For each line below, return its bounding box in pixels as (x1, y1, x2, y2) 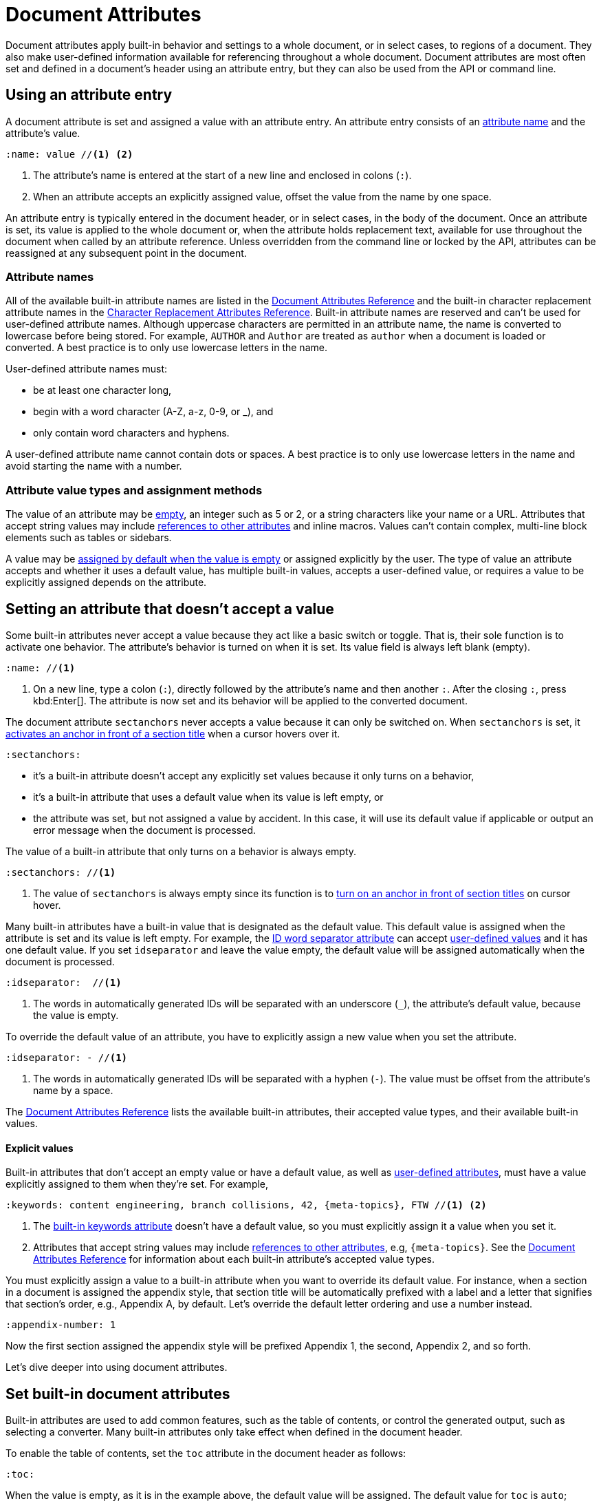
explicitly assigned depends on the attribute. (6, 576, 207, 589)
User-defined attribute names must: (6, 363, 168, 375)
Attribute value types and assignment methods (6, 483, 263, 497)
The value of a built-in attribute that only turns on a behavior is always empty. (6, 845, 357, 857)
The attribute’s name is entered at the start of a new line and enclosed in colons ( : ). (33, 169, 412, 181)
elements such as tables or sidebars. (6, 532, 172, 544)
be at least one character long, (33, 384, 172, 397)
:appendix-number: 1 (6, 1319, 116, 1331)
